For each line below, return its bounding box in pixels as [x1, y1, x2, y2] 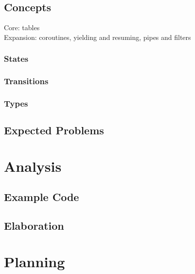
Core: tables [4, 22, 40, 33]
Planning [4, 251, 65, 271]
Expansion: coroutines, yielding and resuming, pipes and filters [4, 32, 191, 42]
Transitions [4, 75, 49, 87]
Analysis [4, 156, 62, 176]
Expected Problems [4, 123, 104, 138]
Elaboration [4, 218, 64, 233]
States [4, 53, 29, 65]
